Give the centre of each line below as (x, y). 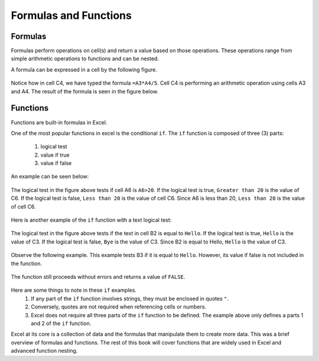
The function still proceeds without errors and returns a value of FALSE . (98, 277)
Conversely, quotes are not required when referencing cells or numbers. (119, 307)
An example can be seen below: (50, 177)
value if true (55, 155)
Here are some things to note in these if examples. (74, 290)
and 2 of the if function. (61, 323)
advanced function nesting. (44, 351)
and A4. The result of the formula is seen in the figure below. (85, 91)
